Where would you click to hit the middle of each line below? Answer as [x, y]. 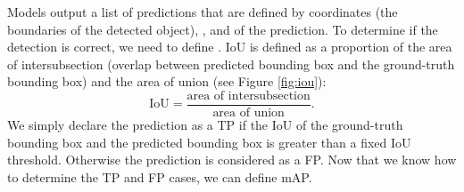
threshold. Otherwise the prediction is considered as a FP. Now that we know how [232, 160]
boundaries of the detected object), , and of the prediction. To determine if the [223, 29]
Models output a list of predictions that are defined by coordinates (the [203, 12]
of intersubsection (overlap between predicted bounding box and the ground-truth [231, 64]
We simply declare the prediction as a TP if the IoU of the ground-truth [205, 125]
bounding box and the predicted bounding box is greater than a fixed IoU [209, 142]
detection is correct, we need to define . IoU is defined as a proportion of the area [230, 47]
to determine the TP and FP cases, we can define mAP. [160, 176]
